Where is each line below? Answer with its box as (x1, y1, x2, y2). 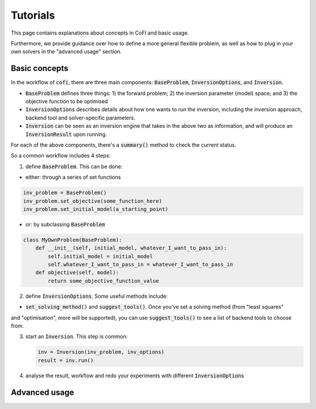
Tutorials (11, 9, 55, 22)
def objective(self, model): (35, 270, 119, 276)
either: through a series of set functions (25, 173, 121, 181)
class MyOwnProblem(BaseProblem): (23, 236, 122, 243)
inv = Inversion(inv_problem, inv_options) (37, 349, 165, 356)
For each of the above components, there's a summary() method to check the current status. (11, 141, 236, 148)
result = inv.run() (37, 357, 94, 363)
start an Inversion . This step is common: (25, 333, 128, 340)
